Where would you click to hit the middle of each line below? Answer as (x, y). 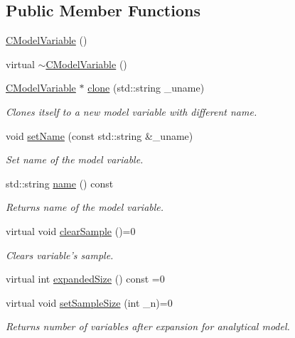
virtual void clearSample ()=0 (71, 230)
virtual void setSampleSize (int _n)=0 (89, 302)
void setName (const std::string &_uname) (100, 135)
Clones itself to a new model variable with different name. (132, 111)
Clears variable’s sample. (60, 255)
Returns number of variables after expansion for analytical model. (148, 326)
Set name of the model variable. (75, 159)
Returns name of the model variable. (85, 207)
